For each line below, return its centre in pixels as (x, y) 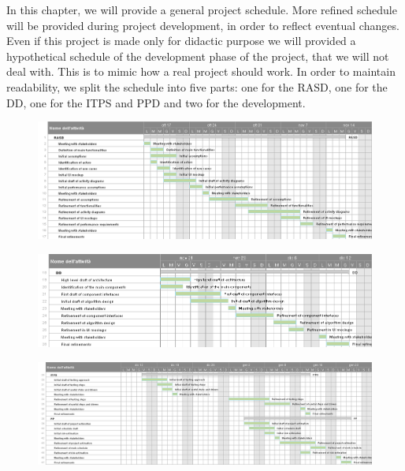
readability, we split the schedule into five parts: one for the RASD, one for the (197, 86)
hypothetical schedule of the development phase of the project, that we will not (198, 56)
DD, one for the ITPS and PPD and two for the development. (156, 102)
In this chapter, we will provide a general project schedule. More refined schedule (202, 9)
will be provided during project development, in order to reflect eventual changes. (203, 25)
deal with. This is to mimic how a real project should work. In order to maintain (201, 71)
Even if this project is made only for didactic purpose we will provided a (181, 41)
